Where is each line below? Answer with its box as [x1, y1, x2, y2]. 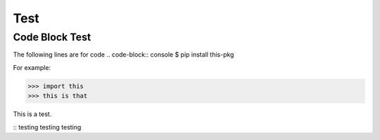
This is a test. [13, 110, 52, 118]
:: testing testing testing [13, 122, 82, 131]
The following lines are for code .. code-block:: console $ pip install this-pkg [13, 50, 234, 59]
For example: [13, 63, 51, 71]
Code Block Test [13, 31, 91, 43]
